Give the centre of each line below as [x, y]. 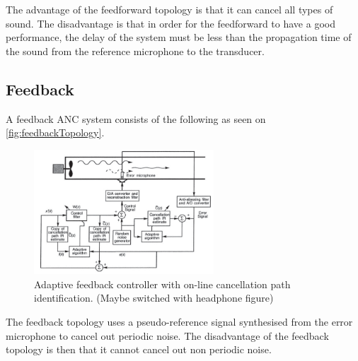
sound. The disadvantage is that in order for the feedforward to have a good [171, 23]
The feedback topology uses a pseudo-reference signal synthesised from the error [179, 322]
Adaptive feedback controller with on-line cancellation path [162, 284]
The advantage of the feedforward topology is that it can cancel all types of [169, 9]
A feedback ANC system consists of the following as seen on [136, 118]
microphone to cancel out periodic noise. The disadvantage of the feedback [167, 335]
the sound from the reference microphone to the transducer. [135, 51]
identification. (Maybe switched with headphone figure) [154, 298]
